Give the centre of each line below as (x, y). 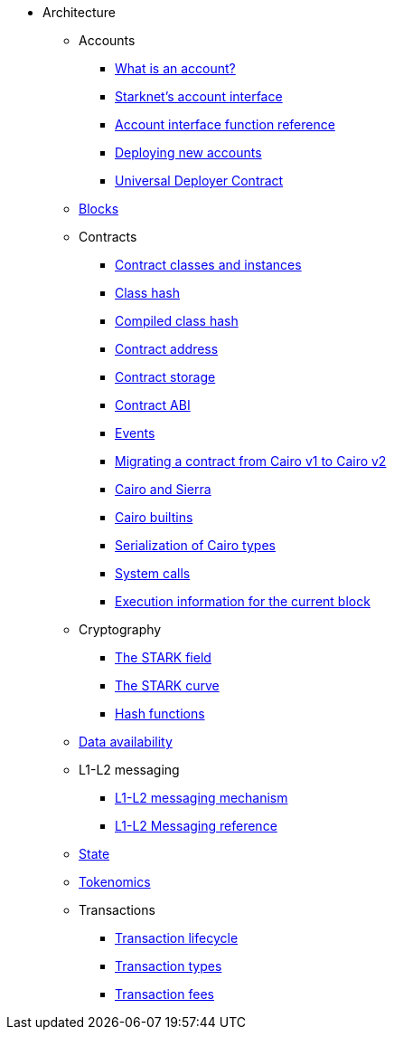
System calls (153, 573)
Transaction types (169, 966)
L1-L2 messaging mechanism (202, 798)
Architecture (80, 12)
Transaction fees (164, 994)
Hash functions (160, 714)
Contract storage (165, 377)
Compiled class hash (177, 321)
